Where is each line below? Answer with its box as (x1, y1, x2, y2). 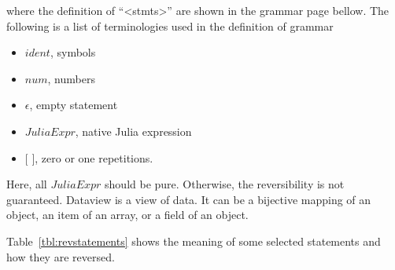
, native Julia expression (75, 122, 192, 139)
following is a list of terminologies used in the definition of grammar (6, 17, 334, 34)
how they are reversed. (6, 248, 115, 265)
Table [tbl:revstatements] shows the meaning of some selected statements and (6, 232, 381, 249)
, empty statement (29, 97, 118, 113)
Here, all (6, 176, 47, 192)
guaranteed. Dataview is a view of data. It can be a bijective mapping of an (6, 191, 371, 207)
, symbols (50, 44, 96, 60)
